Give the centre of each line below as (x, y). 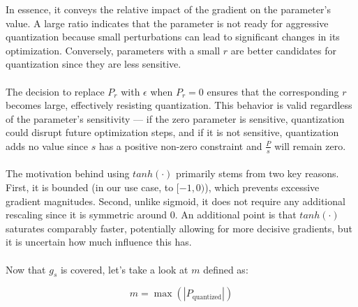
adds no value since (47, 145)
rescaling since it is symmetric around (87, 215)
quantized (207, 297)
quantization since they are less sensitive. (94, 64)
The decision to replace (55, 91)
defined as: (226, 269)
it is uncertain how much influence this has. (99, 242)
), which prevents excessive (262, 187)
